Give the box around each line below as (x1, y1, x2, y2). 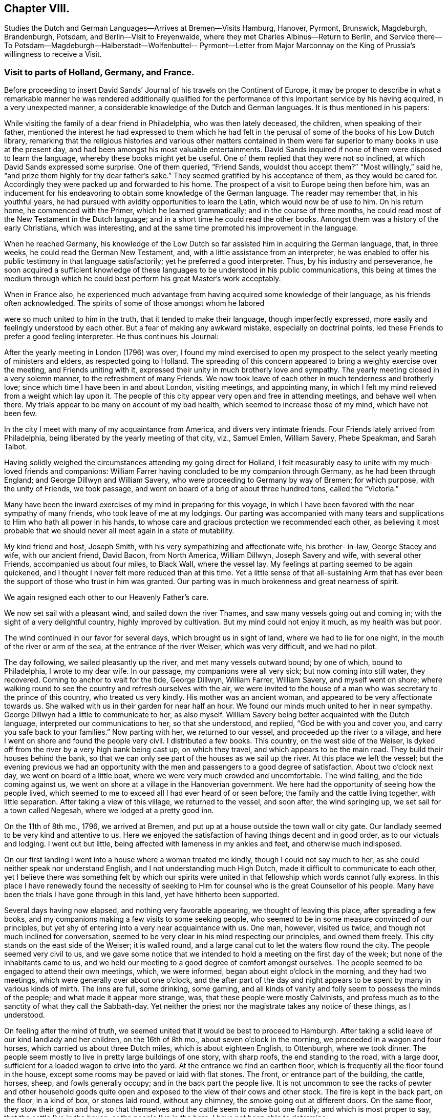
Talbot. (4, 442, 27, 451)
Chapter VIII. (4, 2, 70, 15)
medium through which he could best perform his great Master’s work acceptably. (4, 274, 281, 283)
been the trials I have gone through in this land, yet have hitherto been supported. (4, 890, 280, 899)
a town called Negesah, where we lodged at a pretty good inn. (4, 806, 214, 815)
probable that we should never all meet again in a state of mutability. (4, 526, 234, 535)
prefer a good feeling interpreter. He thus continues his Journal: (4, 332, 219, 341)
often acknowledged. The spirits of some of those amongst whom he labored (4, 299, 264, 308)
